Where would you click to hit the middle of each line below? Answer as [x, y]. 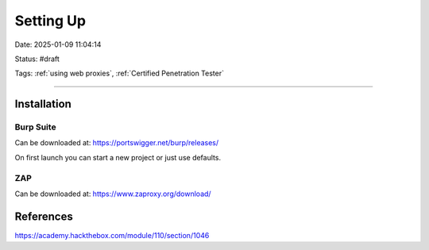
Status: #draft [37, 59]
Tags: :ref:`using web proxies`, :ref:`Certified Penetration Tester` [119, 73]
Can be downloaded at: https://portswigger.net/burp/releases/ [117, 143]
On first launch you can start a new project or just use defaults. [118, 157]
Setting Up [50, 21]
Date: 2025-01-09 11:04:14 [58, 44]
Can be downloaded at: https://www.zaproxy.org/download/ [113, 194]
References [44, 216]
